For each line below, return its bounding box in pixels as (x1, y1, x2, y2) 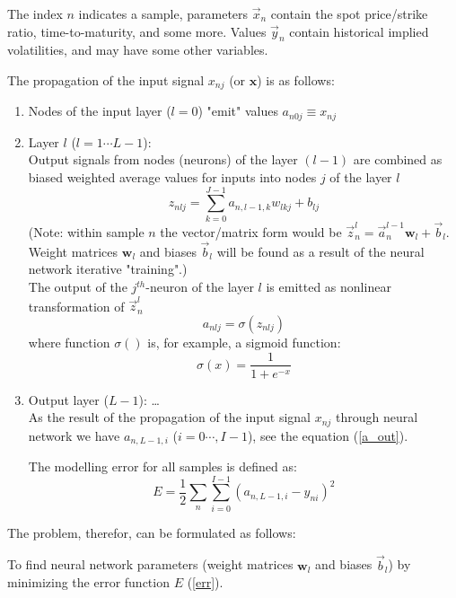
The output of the (28, 277, 127, 296)
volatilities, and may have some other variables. (7, 40, 268, 59)
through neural (336, 408, 418, 427)
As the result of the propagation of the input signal (28, 408, 311, 427)
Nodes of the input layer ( (28, 101, 171, 120)
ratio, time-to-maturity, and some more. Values (7, 22, 267, 40)
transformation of (28, 296, 125, 315)
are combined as (353, 150, 443, 169)
